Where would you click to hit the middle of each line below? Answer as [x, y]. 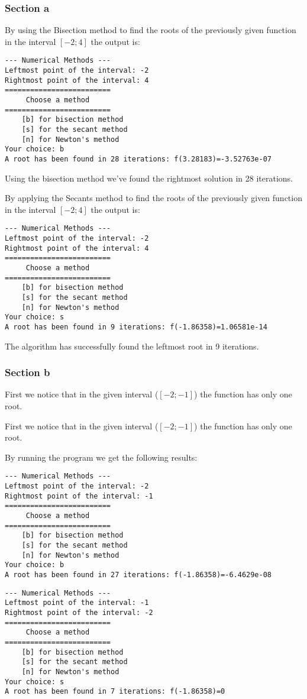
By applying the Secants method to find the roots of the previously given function [153, 198]
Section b [28, 372]
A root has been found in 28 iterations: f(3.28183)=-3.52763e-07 [138, 159]
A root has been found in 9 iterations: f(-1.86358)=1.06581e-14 [136, 327]
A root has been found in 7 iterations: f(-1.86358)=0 [115, 692]
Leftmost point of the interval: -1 [77, 603]
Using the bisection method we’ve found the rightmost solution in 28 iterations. [149, 178]
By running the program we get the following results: [101, 457]
